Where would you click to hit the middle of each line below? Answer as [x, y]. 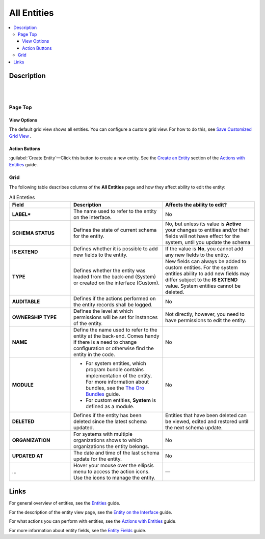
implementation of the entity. [119, 375]
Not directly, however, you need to [205, 314]
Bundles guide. [103, 394]
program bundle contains [115, 369]
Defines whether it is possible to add [116, 248]
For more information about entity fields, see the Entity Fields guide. [78, 530]
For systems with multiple [103, 434]
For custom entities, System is [121, 400]
